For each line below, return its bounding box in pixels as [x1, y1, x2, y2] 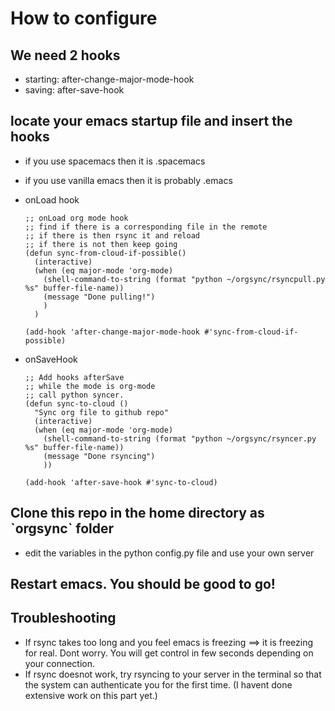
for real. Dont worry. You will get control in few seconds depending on [24, 647, 314, 659]
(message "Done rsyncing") [43, 451, 156, 461]
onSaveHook [24, 353, 78, 365]
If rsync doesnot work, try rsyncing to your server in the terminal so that [24, 668, 322, 680]
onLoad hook [24, 193, 80, 206]
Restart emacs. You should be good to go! [10, 576, 276, 593]
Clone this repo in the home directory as [10, 505, 265, 522]
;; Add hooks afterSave [24, 372, 125, 382]
